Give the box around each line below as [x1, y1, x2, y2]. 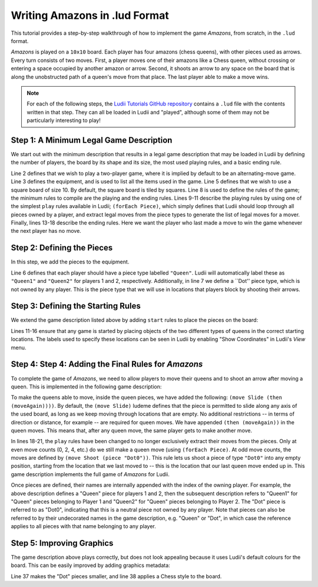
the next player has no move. [11, 227, 82, 235]
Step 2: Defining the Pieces [11, 243, 113, 253]
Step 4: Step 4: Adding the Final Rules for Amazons [11, 360, 203, 370]
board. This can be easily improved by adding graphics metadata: [11, 562, 170, 569]
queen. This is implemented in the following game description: [11, 383, 162, 390]
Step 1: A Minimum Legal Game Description [11, 135, 173, 145]
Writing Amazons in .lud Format [11, 9, 169, 22]
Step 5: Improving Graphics [11, 538, 114, 548]
